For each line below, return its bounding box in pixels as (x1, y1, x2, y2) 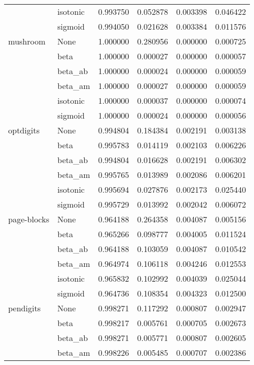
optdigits (8, 124, 40, 136)
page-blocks (8, 213, 49, 225)
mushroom (8, 35, 46, 47)
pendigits (8, 302, 41, 314)
